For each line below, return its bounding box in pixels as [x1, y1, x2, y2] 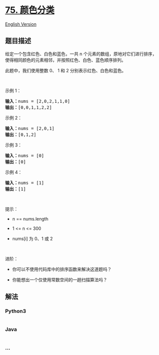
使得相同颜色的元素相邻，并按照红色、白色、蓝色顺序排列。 [5, 57, 126, 63]
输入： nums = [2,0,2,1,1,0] [5, 98, 70, 104]
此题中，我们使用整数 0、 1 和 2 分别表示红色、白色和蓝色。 [5, 67, 127, 73]
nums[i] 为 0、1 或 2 [12, 235, 53, 241]
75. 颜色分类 [5, 4, 55, 16]
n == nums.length [12, 216, 48, 222]
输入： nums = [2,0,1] [5, 126, 55, 131]
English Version [5, 21, 37, 27]
